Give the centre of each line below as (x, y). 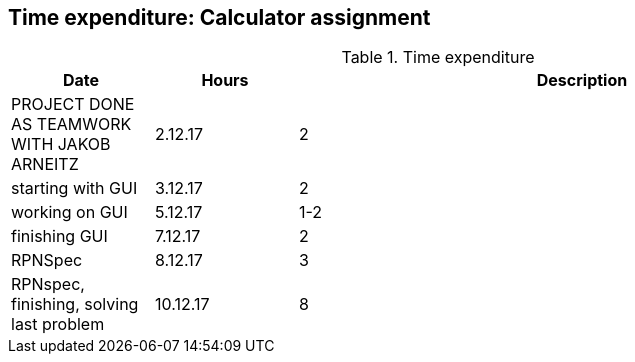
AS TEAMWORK (71, 124)
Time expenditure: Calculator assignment (219, 17)
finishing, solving (75, 304)
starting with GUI (74, 188)
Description (582, 80)
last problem (58, 324)
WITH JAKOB (61, 144)
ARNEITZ (45, 164)
